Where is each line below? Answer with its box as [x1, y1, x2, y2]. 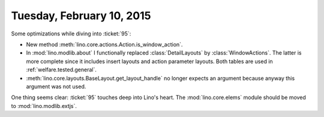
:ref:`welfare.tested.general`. [26, 66, 97, 73]
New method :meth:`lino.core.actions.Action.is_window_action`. [26, 41, 183, 48]
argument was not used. [26, 83, 86, 90]
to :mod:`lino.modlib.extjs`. [11, 102, 77, 109]
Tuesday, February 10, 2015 [11, 9, 151, 22]
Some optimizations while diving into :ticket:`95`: [11, 30, 131, 37]
